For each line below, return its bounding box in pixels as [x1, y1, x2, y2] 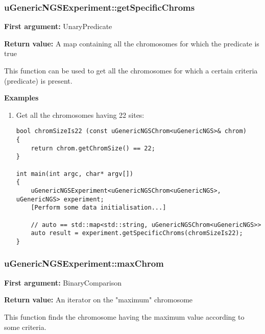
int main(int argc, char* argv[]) [16, 170, 133, 177]
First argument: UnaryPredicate [4, 21, 112, 32]
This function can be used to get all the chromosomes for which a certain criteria [4, 65, 258, 75]
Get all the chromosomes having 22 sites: [16, 109, 144, 120]
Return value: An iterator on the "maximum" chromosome [4, 294, 193, 305]
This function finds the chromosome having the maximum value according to [4, 311, 245, 322]
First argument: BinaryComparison [4, 277, 122, 288]
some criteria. [4, 321, 46, 332]
